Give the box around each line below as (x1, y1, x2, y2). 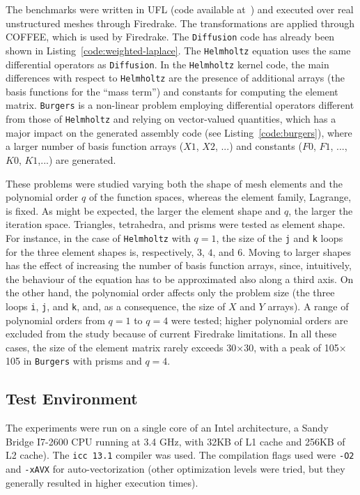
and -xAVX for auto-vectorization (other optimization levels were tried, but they (6, 462, 345, 476)
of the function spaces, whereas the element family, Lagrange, (88, 190, 352, 204)
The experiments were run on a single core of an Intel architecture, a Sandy (6, 420, 329, 435)
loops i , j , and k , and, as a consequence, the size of (6, 298, 226, 313)
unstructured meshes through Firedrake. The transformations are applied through (6, 15, 355, 30)
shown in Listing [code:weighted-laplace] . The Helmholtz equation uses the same (6, 43, 351, 57)
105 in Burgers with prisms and (6, 353, 142, 368)
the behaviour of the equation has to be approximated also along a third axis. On (6, 271, 354, 286)
